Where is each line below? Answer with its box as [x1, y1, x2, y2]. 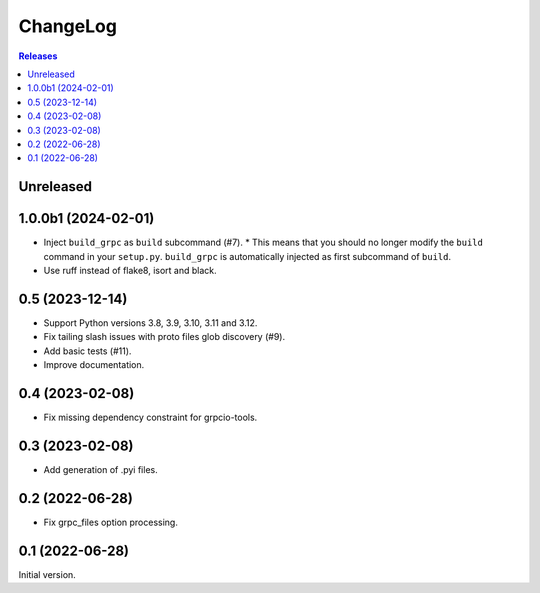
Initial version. [18, 568, 77, 580]
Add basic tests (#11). [43, 345, 132, 357]
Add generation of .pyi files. [43, 463, 159, 475]
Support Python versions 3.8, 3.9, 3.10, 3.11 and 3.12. [43, 316, 258, 329]
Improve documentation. [43, 359, 145, 371]
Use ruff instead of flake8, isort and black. [43, 264, 217, 276]
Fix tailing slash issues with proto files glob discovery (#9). [43, 331, 285, 343]
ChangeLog [18, 15, 117, 37]
